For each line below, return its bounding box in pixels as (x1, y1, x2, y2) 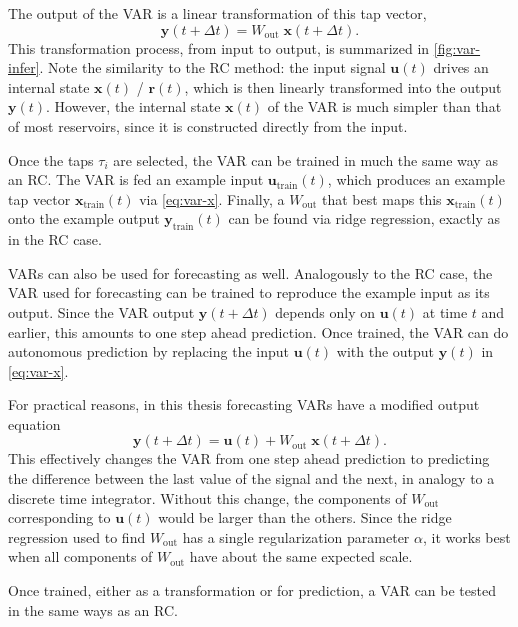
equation (8, 413, 61, 434)
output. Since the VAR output (8, 301, 195, 322)
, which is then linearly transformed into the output (184, 76, 502, 97)
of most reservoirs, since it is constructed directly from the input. (8, 115, 408, 136)
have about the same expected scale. (189, 546, 413, 567)
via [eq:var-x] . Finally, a (139, 188, 285, 209)
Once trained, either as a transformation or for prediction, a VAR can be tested (8, 580, 496, 601)
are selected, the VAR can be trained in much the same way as (113, 149, 498, 170)
